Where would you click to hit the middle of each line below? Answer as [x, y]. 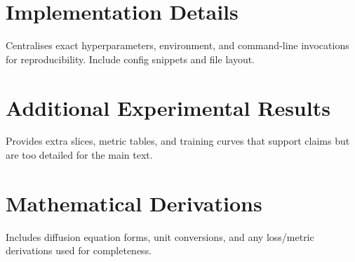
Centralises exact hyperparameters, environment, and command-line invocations [177, 45]
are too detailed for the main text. [79, 155]
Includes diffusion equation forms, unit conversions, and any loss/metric [160, 236]
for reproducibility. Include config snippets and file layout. [130, 59]
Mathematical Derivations [134, 203]
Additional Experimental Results [168, 107]
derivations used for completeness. [79, 250]
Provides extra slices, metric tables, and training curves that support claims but [178, 141]
